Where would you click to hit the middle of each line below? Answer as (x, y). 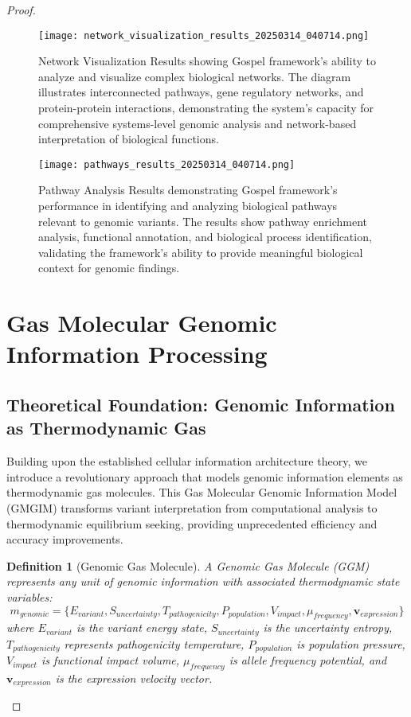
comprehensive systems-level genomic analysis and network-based (198, 123)
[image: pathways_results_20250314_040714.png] (167, 164)
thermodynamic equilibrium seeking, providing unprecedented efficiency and (192, 523)
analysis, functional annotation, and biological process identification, (205, 237)
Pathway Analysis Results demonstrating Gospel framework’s (188, 190)
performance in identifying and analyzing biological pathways (188, 206)
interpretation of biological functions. (129, 139)
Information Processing (137, 354)
